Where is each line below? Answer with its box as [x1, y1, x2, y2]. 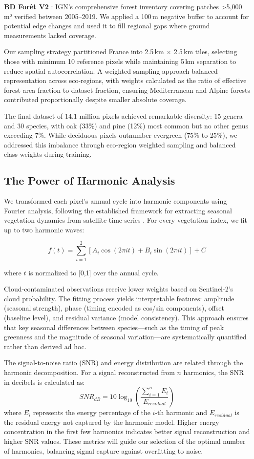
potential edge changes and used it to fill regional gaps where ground [4, 21, 210, 31]
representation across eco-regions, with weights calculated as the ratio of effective [4, 75, 247, 85]
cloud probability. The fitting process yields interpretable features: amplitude [4, 293, 234, 303]
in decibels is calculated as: [4, 376, 85, 387]
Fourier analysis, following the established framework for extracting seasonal [4, 205, 232, 215]
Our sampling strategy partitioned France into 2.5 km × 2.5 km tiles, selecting [4, 46, 237, 57]
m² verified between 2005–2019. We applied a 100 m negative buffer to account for [4, 11, 249, 21]
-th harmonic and [155, 407, 208, 417]
